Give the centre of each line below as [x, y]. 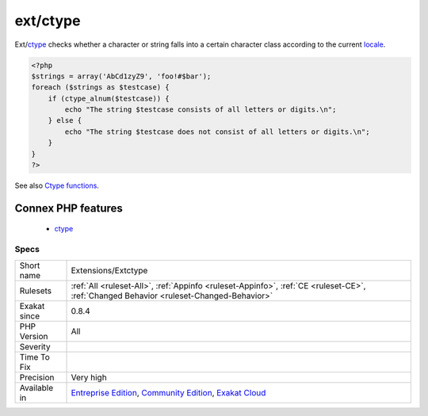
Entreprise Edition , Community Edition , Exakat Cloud [168, 392]
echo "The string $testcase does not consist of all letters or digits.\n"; [217, 132]
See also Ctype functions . [57, 185]
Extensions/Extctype [109, 270]
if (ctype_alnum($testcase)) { [109, 98]
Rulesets [35, 291]
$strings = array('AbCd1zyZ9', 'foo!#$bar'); [121, 76]
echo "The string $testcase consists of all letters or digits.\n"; [201, 110]
